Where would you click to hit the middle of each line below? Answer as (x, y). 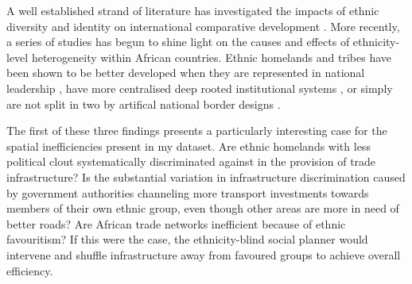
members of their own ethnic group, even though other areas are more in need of (203, 208)
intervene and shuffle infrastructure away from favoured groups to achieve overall (204, 254)
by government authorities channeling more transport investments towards (188, 192)
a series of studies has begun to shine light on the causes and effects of (178, 42)
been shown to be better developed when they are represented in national (186, 73)
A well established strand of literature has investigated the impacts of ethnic (193, 10)
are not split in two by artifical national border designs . (144, 104)
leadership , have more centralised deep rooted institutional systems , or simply (200, 88)
